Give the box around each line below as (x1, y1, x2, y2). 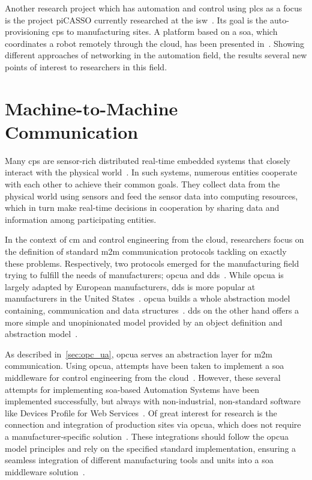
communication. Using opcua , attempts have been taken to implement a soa (5, 359, 284, 372)
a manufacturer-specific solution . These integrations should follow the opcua (5, 430, 289, 442)
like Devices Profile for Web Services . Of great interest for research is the (5, 406, 277, 419)
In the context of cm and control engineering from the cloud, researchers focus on (5, 233, 304, 246)
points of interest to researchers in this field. (5, 60, 167, 73)
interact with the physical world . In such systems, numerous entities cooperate (5, 166, 298, 178)
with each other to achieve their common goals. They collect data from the (5, 178, 280, 190)
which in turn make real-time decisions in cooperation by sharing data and (5, 201, 280, 214)
